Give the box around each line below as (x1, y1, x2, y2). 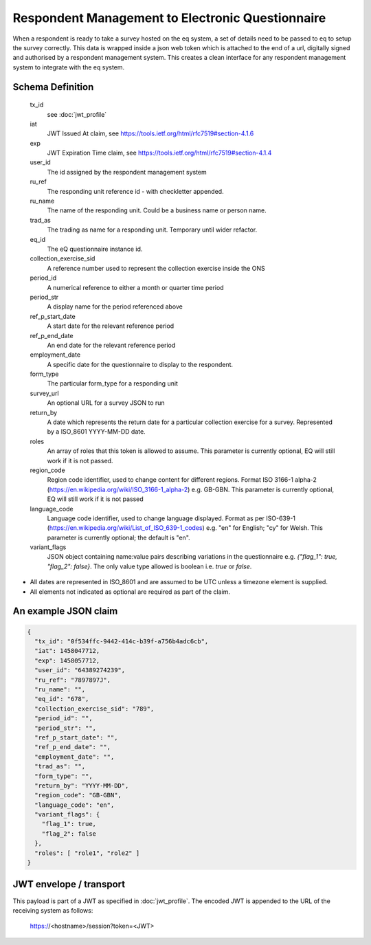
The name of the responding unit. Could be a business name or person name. (47, 206, 267, 214)
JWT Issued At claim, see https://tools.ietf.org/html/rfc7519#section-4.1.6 (47, 129, 254, 137)
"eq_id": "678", (34, 695, 89, 703)
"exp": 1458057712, (34, 656, 100, 665)
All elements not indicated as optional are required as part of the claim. (30, 588, 230, 596)
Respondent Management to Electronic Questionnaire (12, 10, 326, 25)
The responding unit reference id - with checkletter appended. (47, 187, 224, 195)
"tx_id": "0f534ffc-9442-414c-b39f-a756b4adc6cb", (34, 638, 209, 645)
